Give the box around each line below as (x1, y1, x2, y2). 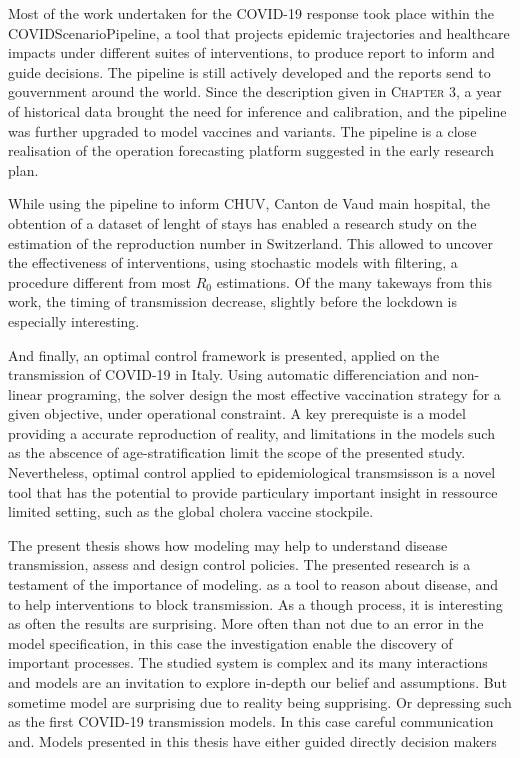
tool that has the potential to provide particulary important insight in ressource (8, 481, 498, 502)
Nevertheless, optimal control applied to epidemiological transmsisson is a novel (8, 462, 496, 483)
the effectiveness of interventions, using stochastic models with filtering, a (8, 252, 458, 273)
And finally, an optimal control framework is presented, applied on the (8, 344, 440, 365)
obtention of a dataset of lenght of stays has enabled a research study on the (8, 212, 477, 233)
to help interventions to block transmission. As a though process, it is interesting (8, 593, 503, 614)
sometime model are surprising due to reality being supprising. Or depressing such (8, 691, 512, 712)
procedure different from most (8, 271, 192, 292)
